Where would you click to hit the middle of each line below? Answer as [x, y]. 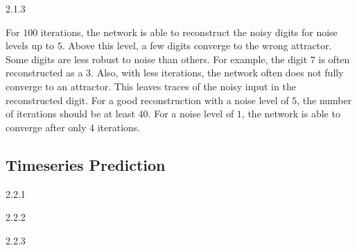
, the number [324, 100]
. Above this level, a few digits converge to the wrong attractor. [197, 45]
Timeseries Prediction [86, 164]
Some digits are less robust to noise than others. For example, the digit [157, 59]
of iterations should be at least [70, 114]
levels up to [30, 45]
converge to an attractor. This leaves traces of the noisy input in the [151, 86]
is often [334, 59]
